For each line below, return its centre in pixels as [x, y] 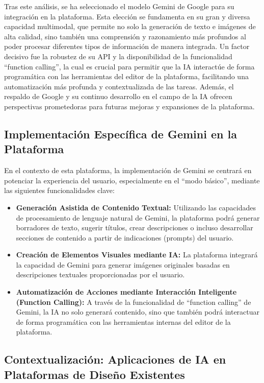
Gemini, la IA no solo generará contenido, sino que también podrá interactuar [138, 312]
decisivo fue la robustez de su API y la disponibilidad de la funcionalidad [118, 56]
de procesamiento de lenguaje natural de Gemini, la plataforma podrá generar [138, 217]
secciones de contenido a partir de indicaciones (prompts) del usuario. [125, 237]
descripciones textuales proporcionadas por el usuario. [100, 274]
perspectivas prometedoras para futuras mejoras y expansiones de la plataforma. [129, 106]
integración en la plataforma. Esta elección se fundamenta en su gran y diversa [127, 16]
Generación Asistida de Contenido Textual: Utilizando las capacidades [136, 207]
